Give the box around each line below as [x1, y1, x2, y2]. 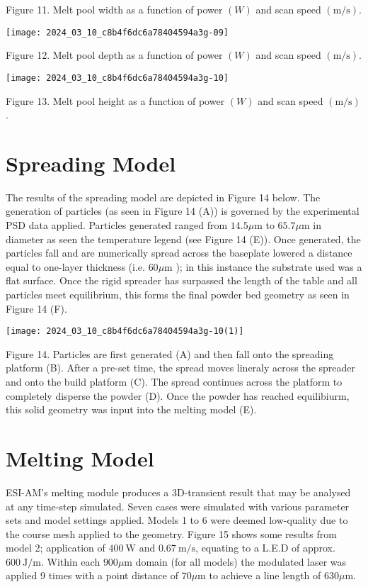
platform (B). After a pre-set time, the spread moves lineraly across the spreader [6, 360, 356, 375]
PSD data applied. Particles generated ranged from [6, 218, 228, 232]
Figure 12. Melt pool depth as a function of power [6, 47, 223, 62]
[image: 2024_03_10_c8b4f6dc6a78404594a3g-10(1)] [6, 326, 244, 337]
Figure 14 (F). [6, 301, 67, 315]
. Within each [40, 554, 100, 569]
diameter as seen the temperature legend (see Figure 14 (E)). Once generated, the [6, 231, 361, 246]
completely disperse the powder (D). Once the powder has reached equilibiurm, [6, 388, 350, 403]
